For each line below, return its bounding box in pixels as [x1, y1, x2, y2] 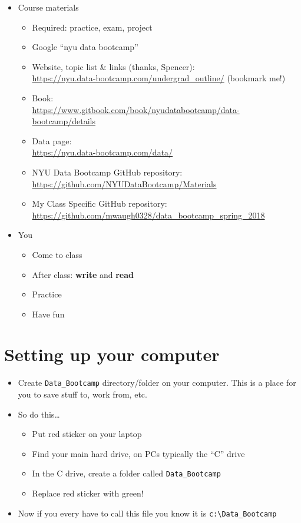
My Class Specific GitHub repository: [32, 197, 167, 210]
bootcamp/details [32, 115, 96, 127]
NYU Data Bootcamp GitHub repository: [32, 165, 183, 178]
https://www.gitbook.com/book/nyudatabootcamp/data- [32, 103, 240, 115]
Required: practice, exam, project [32, 21, 153, 33]
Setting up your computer [4, 342, 220, 366]
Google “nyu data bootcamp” [32, 41, 138, 53]
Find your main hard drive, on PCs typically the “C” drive [32, 447, 245, 459]
